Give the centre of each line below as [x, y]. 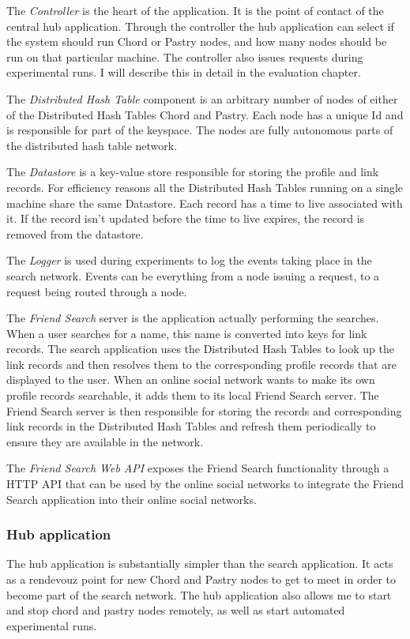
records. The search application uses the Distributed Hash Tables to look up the [200, 349]
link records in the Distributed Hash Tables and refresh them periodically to [191, 426]
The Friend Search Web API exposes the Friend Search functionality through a [198, 468]
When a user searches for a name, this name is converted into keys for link [187, 333]
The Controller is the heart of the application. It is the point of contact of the [195, 10]
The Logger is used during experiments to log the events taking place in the [189, 260]
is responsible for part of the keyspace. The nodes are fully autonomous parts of [200, 130]
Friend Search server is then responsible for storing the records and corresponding [204, 410]
